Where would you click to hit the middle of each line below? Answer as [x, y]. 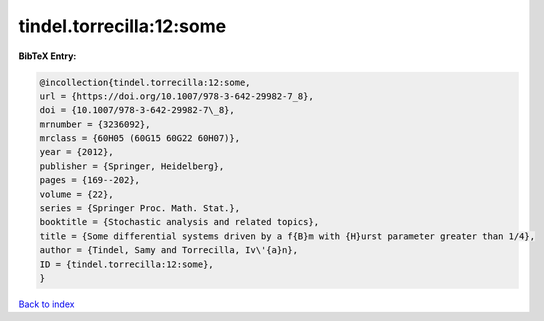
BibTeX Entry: [47, 56]
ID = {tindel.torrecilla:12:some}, [126, 264]
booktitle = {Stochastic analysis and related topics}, [179, 222]
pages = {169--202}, [89, 180]
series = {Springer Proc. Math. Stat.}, [139, 208]
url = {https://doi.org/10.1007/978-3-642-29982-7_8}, [176, 96]
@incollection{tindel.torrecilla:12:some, [145, 82]
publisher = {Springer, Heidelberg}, [132, 166]
